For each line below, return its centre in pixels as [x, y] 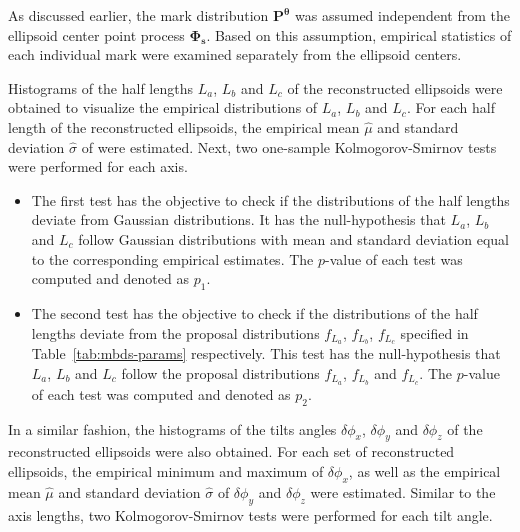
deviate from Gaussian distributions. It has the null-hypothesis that [238, 219]
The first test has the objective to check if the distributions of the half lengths [270, 199]
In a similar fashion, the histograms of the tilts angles [172, 428]
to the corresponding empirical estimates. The [172, 258]
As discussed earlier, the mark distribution [138, 15]
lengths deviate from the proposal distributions [175, 332]
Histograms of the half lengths [100, 87]
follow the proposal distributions [220, 372]
